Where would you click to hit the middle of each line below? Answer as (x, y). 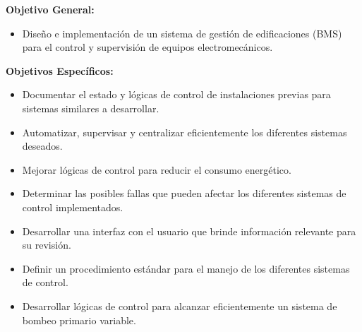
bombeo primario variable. (79, 320)
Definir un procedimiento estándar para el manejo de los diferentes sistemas (186, 268)
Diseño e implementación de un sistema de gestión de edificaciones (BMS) (182, 33)
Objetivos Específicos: (60, 70)
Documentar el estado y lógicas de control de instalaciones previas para (176, 94)
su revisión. (47, 245)
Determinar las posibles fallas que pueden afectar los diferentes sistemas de (184, 193)
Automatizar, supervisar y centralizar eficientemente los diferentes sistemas (185, 132)
